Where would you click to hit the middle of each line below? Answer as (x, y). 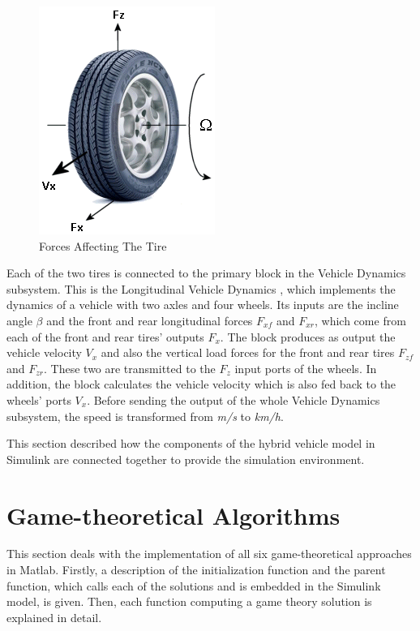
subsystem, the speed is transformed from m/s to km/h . (145, 416)
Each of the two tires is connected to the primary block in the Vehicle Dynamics (206, 273)
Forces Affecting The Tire (103, 245)
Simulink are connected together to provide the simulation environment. (186, 459)
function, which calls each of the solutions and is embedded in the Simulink (194, 585)
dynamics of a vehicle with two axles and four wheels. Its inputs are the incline (203, 305)
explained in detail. (54, 617)
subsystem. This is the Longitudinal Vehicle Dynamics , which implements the (201, 288)
